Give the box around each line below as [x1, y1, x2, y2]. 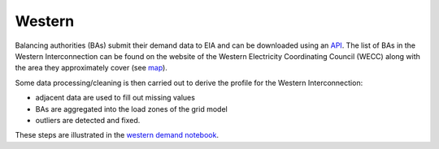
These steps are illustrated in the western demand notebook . [15, 130, 219, 140]
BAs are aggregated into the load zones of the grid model [35, 104, 228, 113]
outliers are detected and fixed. [35, 115, 141, 125]
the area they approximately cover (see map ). [15, 63, 168, 73]
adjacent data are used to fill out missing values [35, 93, 195, 103]
